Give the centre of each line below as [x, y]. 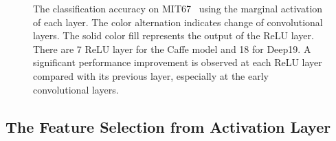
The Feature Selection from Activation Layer [168, 126]
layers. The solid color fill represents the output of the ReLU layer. [173, 35]
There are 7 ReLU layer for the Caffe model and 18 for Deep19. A [172, 48]
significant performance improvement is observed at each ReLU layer [178, 62]
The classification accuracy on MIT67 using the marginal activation [178, 8]
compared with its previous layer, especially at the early [151, 75]
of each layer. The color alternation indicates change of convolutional [178, 22]
